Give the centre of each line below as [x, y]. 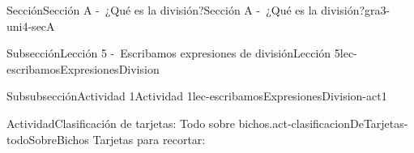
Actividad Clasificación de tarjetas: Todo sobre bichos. [140, 123]
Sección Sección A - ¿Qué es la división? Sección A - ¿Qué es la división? [186, 10]
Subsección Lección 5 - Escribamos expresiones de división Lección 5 [173, 53]
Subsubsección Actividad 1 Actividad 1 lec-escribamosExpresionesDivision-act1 [197, 96]
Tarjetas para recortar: [149, 139]
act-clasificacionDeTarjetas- [340, 123]
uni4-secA [31, 25]
